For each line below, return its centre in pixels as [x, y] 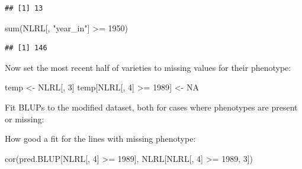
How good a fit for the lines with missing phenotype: [100, 139]
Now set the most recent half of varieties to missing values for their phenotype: [148, 67]
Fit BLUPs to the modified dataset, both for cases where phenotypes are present [151, 107]
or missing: [25, 118]
